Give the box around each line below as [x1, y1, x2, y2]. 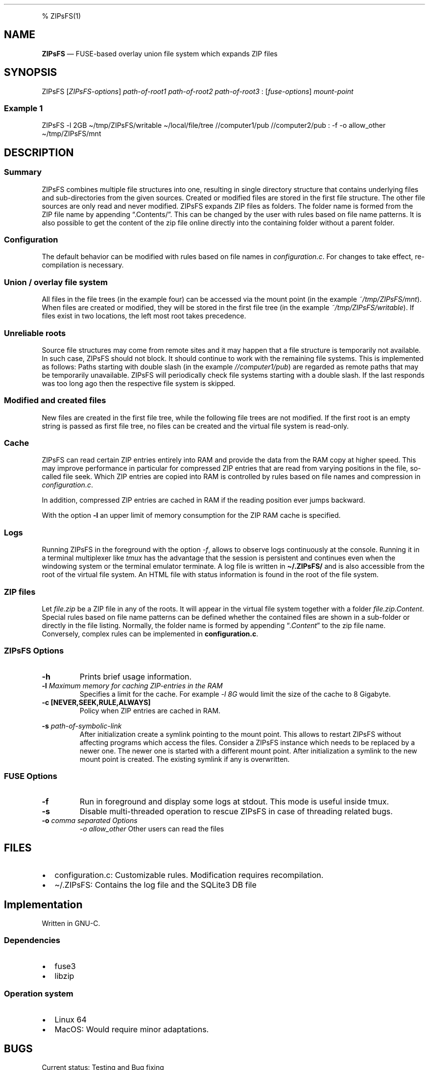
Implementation [4, 898, 83, 911]
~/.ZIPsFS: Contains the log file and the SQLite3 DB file [54, 880, 257, 890]
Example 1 [4, 103, 43, 114]
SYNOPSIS [4, 66, 57, 79]
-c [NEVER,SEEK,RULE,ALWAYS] [42, 698, 151, 706]
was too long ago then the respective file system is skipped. [42, 379, 236, 388]
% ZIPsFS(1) [42, 12, 81, 20]
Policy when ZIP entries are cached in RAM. [79, 706, 221, 715]
